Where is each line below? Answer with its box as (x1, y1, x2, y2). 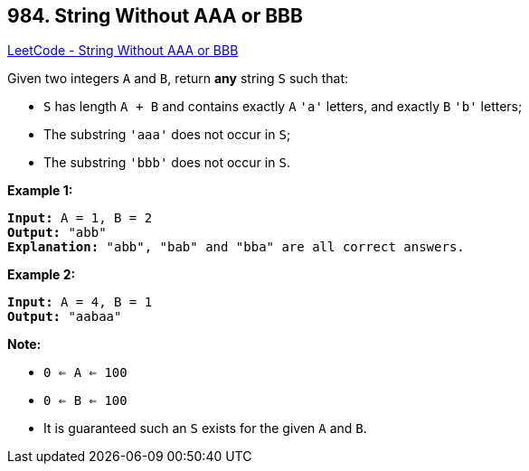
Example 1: (7, 183, 73, 199)
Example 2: (7, 267, 76, 283)
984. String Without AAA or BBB (7, 5, 303, 27)
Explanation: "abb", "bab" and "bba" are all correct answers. (7, 240, 465, 255)
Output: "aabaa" (7, 309, 122, 325)
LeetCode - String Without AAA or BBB (7, 42, 239, 59)
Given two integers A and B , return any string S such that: (7, 71, 349, 87)
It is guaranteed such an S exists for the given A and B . (43, 420, 367, 437)
